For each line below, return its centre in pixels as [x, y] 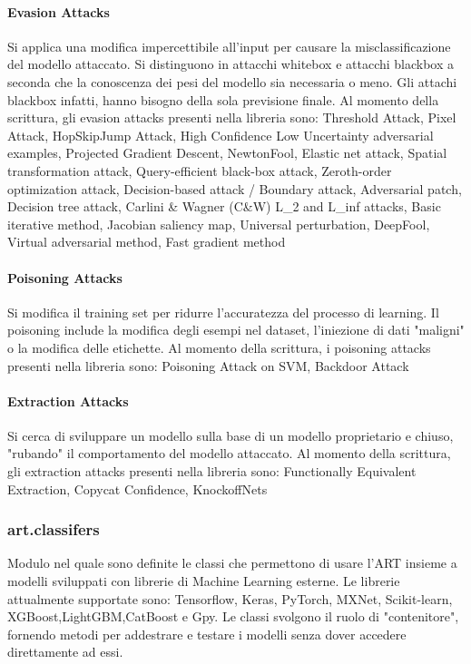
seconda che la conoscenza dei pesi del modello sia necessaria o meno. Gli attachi [232, 81]
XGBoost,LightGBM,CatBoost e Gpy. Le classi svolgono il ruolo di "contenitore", [233, 616]
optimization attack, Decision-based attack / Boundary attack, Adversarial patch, [235, 188]
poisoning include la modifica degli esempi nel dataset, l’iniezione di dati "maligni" [236, 330]
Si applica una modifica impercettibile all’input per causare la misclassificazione [229, 46]
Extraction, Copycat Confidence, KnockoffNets [137, 488]
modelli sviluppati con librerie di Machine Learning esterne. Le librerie [204, 581]
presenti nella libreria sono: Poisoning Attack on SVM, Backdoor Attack [208, 365]
